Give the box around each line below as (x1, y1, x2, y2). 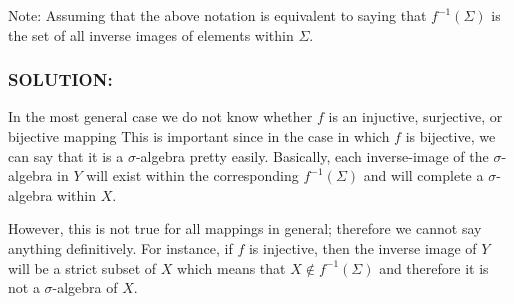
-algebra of (52, 277, 118, 298)
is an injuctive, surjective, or (328, 106, 503, 127)
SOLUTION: (8, 67, 113, 92)
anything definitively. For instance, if (8, 237, 233, 258)
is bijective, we (405, 126, 496, 146)
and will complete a (363, 165, 484, 186)
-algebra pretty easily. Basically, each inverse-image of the (135, 145, 489, 166)
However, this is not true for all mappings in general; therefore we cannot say (8, 218, 482, 239)
